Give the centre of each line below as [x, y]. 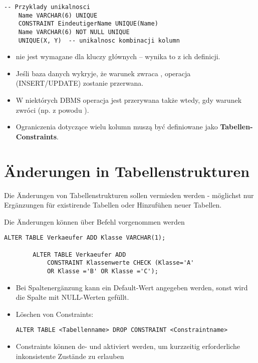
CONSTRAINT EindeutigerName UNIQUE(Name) [88, 24]
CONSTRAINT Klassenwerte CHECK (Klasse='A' [120, 263]
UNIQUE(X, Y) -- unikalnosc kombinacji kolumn [99, 40]
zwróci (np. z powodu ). [52, 110]
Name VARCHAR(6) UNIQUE [58, 15]
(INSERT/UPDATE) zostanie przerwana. [80, 83]
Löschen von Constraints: [55, 314]
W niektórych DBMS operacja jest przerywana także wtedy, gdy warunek [129, 100]
